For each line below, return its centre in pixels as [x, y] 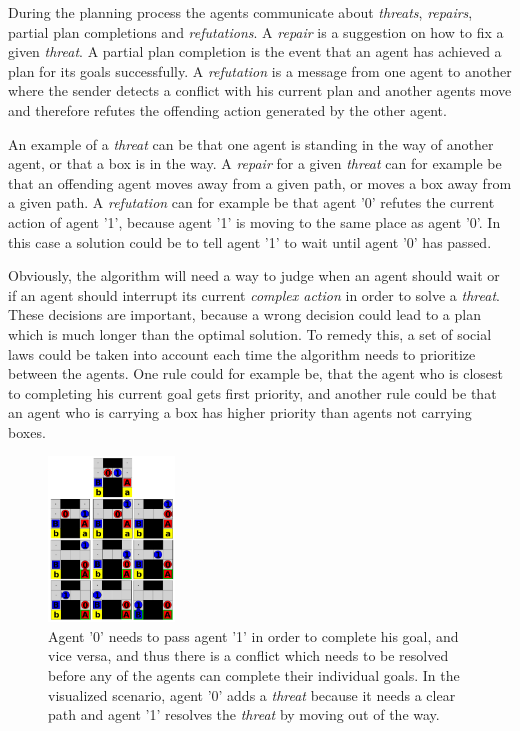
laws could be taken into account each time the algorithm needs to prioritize [242, 353]
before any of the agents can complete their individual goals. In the [254, 674]
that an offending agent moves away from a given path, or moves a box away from [260, 182]
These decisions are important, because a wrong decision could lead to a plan [244, 314]
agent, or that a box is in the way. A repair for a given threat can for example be [255, 163]
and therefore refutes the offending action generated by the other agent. [227, 109]
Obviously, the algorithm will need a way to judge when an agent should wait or [254, 275]
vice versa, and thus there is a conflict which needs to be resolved [248, 655]
